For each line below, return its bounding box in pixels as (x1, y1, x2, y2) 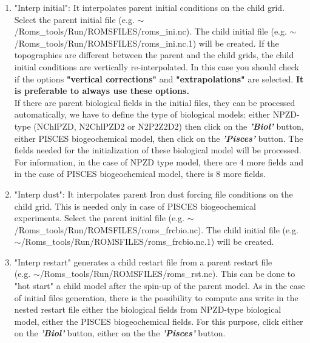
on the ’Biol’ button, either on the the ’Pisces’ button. (14, 327, 226, 339)
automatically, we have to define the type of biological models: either (14, 108, 271, 121)
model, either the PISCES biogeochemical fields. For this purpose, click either (14, 315, 303, 327)
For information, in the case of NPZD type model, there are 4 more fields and (14, 155, 303, 168)
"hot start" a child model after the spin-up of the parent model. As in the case (14, 279, 305, 292)
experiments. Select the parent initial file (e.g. (14, 211, 184, 224)
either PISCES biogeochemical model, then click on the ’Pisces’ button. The (14, 132, 303, 144)
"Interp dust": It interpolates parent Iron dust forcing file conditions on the (14, 187, 293, 200)
